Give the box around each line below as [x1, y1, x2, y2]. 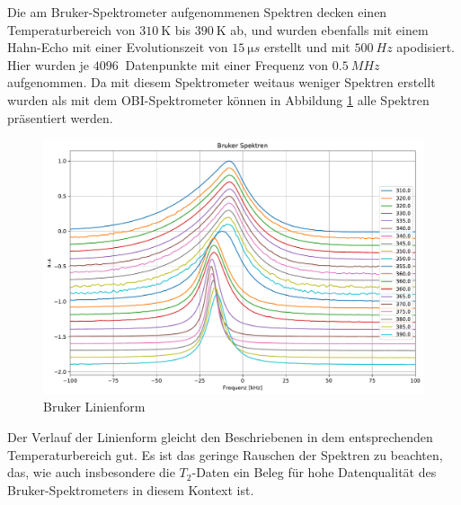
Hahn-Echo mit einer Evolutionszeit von [7, 38, 228, 57]
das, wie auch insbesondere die [7, 463, 175, 482]
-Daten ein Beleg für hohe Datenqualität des [191, 463, 437, 482]
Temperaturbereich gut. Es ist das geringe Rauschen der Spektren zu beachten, [7, 445, 443, 464]
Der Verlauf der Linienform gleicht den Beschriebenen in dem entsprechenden [7, 427, 433, 446]
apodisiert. [396, 38, 456, 57]
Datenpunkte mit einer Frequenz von [125, 55, 329, 74]
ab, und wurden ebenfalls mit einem [230, 20, 429, 39]
